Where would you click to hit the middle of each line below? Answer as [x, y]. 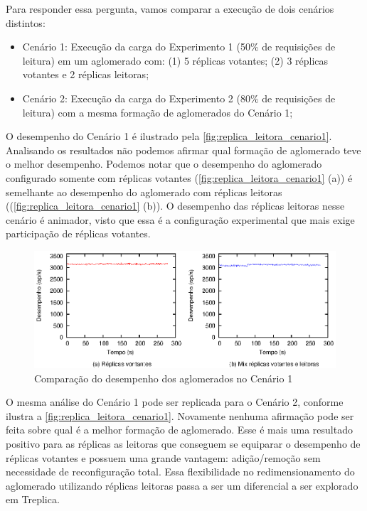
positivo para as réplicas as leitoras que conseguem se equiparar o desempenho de [183, 444]
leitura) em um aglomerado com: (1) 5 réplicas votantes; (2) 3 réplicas [175, 60]
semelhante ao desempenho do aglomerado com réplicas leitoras [144, 192]
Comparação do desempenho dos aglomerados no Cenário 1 [164, 378]
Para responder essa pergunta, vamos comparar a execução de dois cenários [170, 9]
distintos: [26, 22]
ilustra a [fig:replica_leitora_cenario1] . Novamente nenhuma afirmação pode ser [180, 415]
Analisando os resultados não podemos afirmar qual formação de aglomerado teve [183, 150]
